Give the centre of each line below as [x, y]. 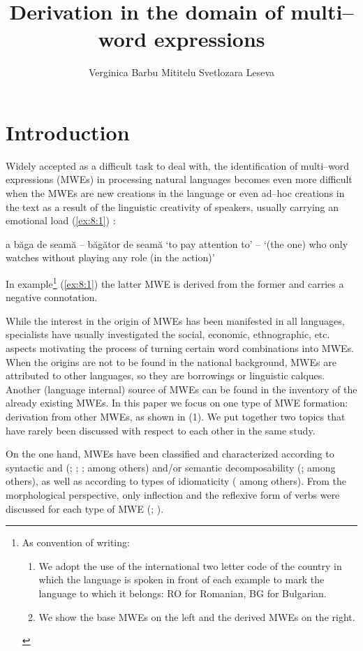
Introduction [68, 132]
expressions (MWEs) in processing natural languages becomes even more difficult [179, 179]
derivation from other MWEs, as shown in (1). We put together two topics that [176, 416]
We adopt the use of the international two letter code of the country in [190, 565]
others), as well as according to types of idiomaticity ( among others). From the [176, 481]
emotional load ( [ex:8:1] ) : [61, 220]
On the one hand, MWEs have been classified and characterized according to [170, 454]
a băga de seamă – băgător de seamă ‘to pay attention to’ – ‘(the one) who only [177, 243]
